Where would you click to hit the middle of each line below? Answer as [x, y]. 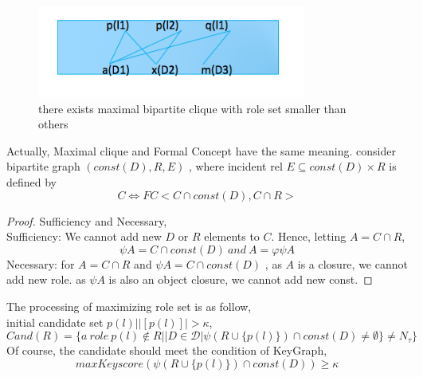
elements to [232, 236]
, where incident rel [235, 166]
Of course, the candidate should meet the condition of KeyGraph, [167, 350]
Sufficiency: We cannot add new [84, 236]
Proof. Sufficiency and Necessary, [87, 220]
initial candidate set [55, 322]
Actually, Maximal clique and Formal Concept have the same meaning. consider [201, 150]
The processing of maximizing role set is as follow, [129, 306]
